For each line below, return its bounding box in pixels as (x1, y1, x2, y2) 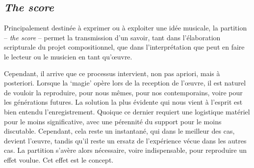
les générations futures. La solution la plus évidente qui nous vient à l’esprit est (4, 97, 243, 107)
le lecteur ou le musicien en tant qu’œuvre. (4, 51, 132, 61)
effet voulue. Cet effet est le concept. (4, 154, 114, 165)
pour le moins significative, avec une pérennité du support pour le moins (4, 116, 222, 126)
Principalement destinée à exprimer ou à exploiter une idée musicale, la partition (4, 23, 247, 33)
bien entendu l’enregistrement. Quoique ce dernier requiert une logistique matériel (4, 106, 250, 116)
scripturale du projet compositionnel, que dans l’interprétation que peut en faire (4, 42, 245, 52)
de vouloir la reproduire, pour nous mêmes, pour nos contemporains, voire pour (4, 87, 243, 97)
